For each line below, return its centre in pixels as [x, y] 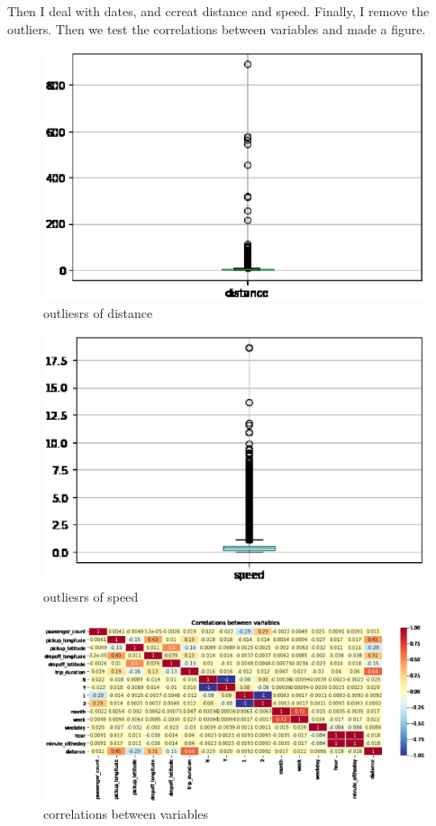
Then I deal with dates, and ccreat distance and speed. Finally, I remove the [218, 11]
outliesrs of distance [98, 312]
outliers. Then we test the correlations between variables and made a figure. [217, 28]
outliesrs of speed [91, 597]
